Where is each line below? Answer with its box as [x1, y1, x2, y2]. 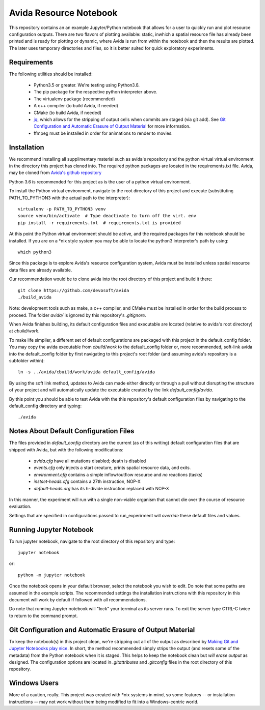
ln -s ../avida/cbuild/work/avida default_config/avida [18, 369, 155, 375]
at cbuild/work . [9, 328, 40, 334]
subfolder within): [9, 358, 45, 364]
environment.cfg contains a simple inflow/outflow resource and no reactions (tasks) [33, 472, 203, 477]
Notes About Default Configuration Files [9, 427, 134, 435]
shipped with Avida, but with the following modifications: [9, 446, 124, 452]
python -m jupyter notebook [18, 572, 85, 578]
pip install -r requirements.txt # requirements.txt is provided [18, 220, 181, 226]
